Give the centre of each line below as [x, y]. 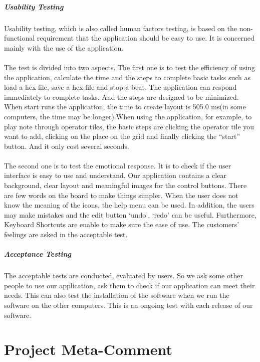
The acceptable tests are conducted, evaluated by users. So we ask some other [123, 276]
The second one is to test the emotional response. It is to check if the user [118, 165]
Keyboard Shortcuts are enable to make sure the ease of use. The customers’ [122, 224]
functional [20, 38]
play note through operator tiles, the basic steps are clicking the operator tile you [129, 126]
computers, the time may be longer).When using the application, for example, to [128, 116]
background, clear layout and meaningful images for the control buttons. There [125, 185]
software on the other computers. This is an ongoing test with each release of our [128, 305]
